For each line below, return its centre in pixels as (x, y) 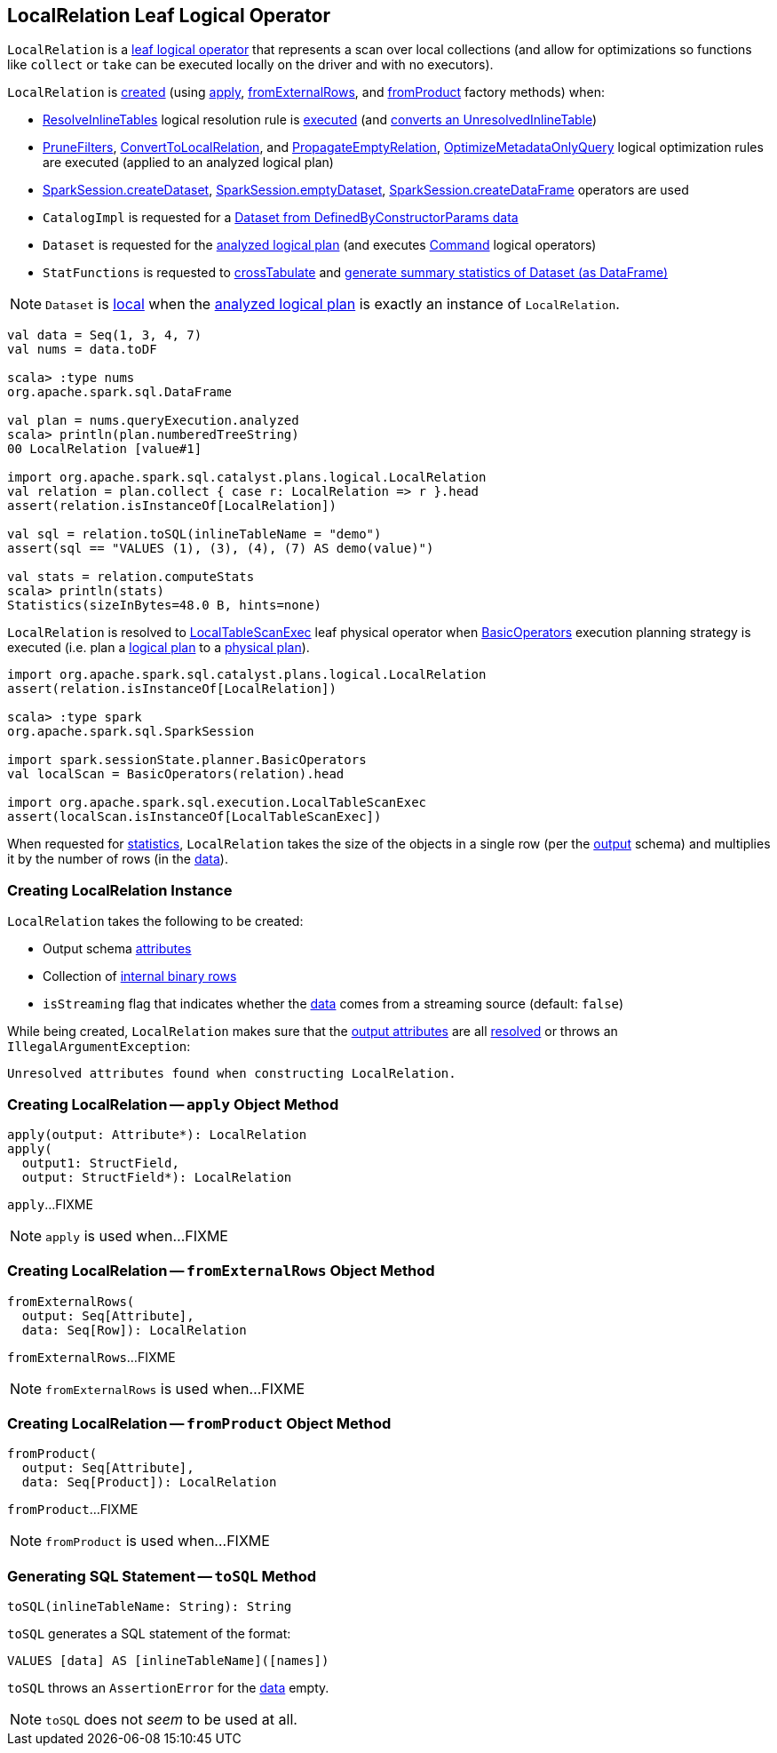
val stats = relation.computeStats (131, 577)
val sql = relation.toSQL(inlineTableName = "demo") (194, 534)
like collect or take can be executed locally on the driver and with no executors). (250, 65)
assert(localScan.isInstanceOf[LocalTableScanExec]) (194, 817)
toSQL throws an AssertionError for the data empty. (168, 1688)
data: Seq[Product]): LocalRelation (149, 1482)
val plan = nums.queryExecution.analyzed (153, 421)
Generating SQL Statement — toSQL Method (162, 1576)
